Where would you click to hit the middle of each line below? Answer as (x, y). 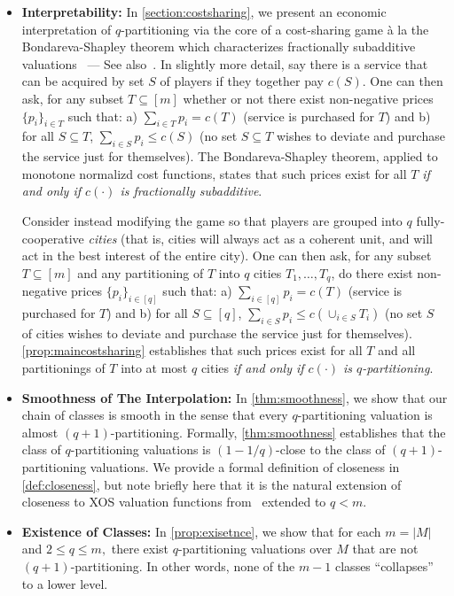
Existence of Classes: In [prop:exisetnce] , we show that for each (201, 531)
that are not (385, 549)
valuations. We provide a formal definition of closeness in (245, 466)
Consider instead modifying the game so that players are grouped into (212, 220)
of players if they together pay (242, 81)
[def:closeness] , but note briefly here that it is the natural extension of (211, 484)
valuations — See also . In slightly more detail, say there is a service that (225, 63)
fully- (431, 220)
